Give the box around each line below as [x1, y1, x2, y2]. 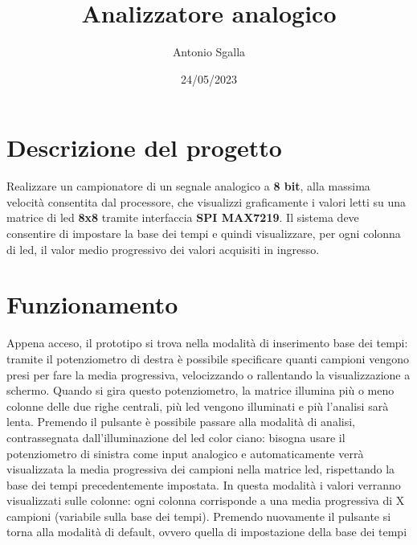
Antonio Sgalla [172, 43, 246, 60]
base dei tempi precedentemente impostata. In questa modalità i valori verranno [6, 476, 401, 493]
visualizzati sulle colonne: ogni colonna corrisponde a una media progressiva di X [6, 492, 405, 509]
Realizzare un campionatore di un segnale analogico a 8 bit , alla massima [6, 178, 370, 195]
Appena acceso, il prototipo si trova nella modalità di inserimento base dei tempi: [6, 334, 408, 351]
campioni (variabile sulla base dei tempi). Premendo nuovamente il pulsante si [6, 507, 391, 524]
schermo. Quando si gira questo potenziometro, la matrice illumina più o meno [6, 382, 395, 399]
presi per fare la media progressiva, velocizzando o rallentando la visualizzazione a [6, 366, 411, 383]
